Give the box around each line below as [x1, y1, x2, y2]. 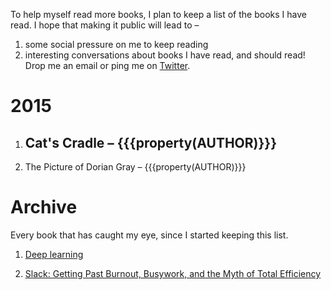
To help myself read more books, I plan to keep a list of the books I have [10, 9, 307, 20]
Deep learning [24, 248, 84, 260]
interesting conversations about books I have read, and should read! [24, 49, 306, 61]
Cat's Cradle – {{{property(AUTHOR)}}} [24, 134, 278, 151]
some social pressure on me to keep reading [24, 39, 209, 50]
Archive [10, 196, 78, 219]
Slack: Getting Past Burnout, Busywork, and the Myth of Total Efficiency [24, 267, 322, 279]
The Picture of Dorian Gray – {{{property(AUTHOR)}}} [24, 161, 247, 173]
